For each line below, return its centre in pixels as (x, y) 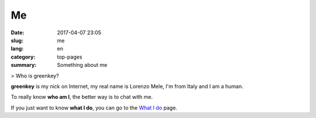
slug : (17, 40)
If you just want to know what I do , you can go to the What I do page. (94, 108)
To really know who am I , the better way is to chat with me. (82, 97)
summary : (24, 65)
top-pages (70, 57)
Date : (18, 33)
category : (23, 57)
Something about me (82, 65)
